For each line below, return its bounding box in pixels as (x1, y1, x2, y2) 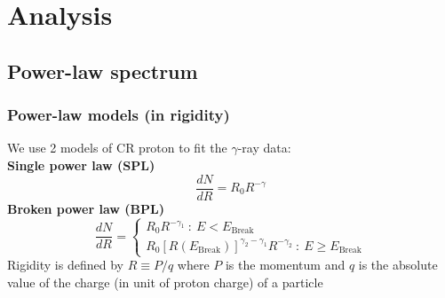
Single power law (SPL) (7, 155, 155, 174)
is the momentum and (225, 255, 346, 274)
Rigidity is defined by (7, 255, 123, 274)
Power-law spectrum (7, 57, 198, 84)
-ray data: (237, 138, 291, 157)
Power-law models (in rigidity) (7, 104, 230, 126)
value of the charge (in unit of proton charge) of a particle (7, 272, 323, 291)
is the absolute (358, 255, 438, 274)
